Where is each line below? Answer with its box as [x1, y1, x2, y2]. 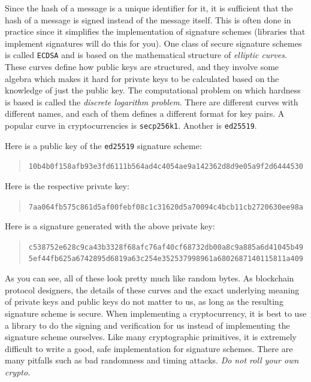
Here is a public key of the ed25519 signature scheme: [5, 139, 202, 151]
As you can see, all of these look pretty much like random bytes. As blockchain [5, 272, 294, 284]
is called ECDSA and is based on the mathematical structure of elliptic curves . [5, 48, 287, 61]
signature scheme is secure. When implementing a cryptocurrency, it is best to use [5, 307, 307, 319]
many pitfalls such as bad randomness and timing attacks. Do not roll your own [5, 354, 299, 366]
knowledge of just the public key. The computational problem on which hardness [5, 84, 301, 96]
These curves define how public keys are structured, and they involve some [5, 60, 279, 73]
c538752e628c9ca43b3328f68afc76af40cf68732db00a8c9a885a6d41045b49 [28, 242, 303, 251]
